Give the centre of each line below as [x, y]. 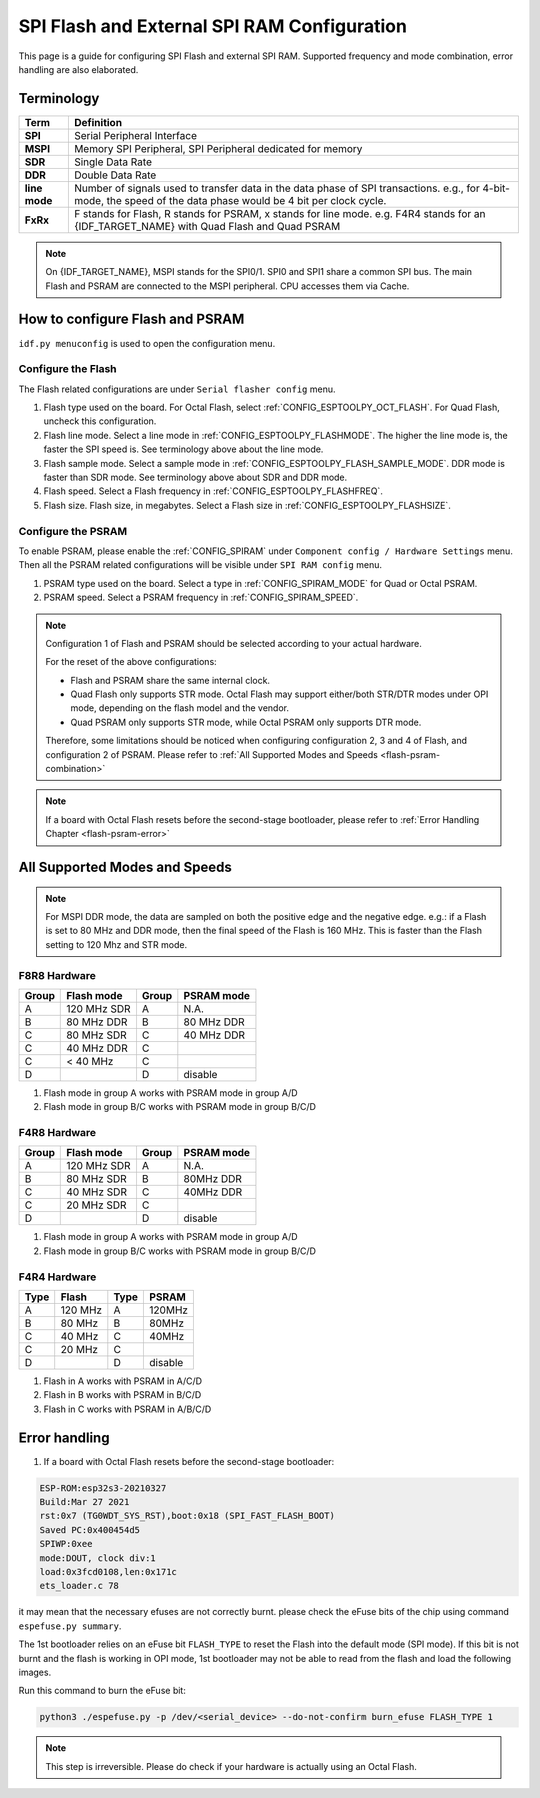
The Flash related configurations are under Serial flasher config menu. [177, 389]
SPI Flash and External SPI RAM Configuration [212, 26]
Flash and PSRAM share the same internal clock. [170, 680]
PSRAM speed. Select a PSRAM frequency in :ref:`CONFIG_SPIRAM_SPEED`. [201, 597]
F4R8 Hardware [57, 1133]
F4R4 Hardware [57, 1277]
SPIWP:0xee [66, 1544]
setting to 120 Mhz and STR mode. [116, 944]
